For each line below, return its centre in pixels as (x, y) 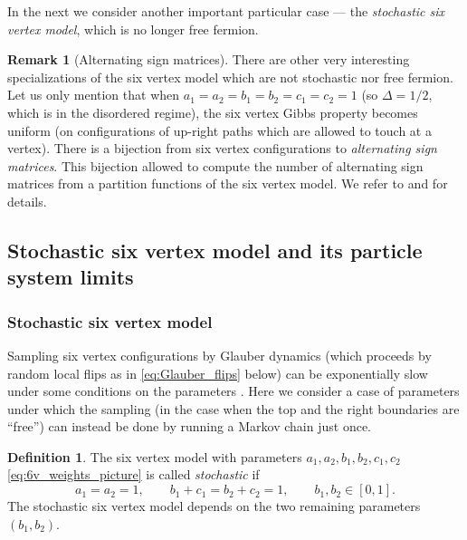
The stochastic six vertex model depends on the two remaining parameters (214, 506)
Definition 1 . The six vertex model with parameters (155, 456)
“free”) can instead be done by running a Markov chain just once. (190, 426)
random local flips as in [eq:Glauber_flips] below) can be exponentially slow (218, 373)
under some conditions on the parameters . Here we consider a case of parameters (233, 391)
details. (27, 201)
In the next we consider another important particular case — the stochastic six (226, 11)
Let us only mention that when (94, 95)
